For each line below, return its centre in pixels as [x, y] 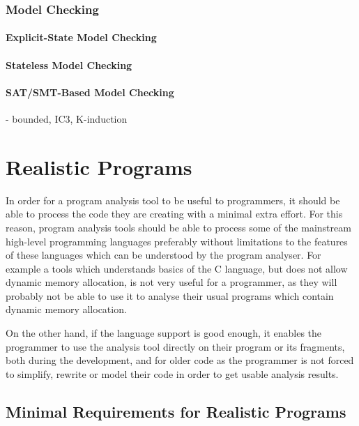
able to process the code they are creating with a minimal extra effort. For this [174, 214]
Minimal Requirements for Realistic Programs [176, 411]
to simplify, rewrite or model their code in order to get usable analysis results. [172, 373]
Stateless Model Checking [69, 64]
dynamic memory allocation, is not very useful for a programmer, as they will [171, 282]
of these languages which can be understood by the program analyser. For [163, 255]
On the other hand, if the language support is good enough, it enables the [164, 333]
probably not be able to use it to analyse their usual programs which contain [170, 295]
